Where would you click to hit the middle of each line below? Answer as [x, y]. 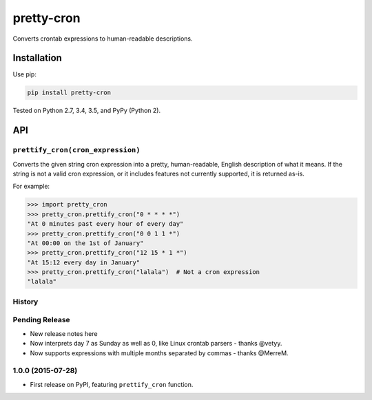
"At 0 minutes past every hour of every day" [105, 224]
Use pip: [25, 74]
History [25, 302]
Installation [37, 58]
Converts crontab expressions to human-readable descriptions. [103, 39]
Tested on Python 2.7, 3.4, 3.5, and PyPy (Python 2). [87, 111]
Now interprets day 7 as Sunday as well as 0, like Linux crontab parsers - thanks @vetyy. [156, 344]
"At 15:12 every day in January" [84, 262]
